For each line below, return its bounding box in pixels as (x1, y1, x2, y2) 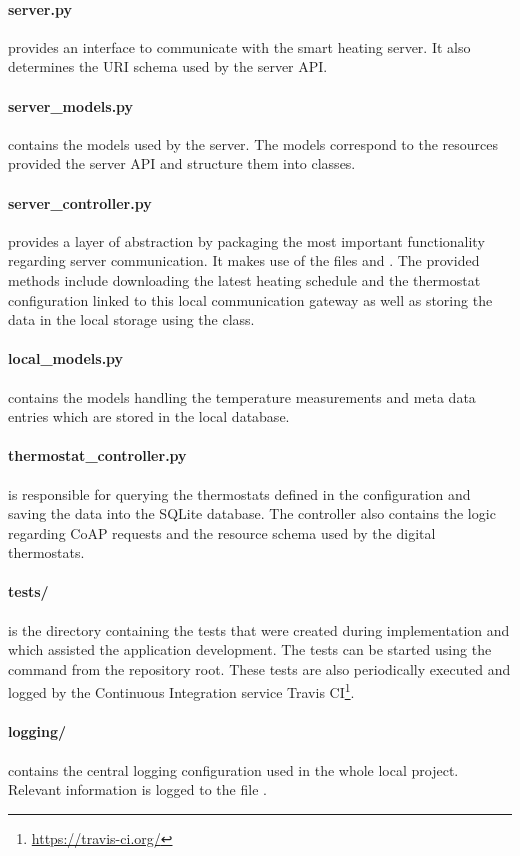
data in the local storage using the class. (8, 309, 255, 330)
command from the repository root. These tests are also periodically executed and (8, 658, 511, 679)
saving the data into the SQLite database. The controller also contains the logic (8, 503, 496, 524)
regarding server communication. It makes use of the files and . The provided (8, 250, 480, 271)
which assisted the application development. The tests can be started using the (8, 639, 492, 660)
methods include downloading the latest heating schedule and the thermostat (8, 269, 481, 290)
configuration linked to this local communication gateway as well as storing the (8, 289, 493, 310)
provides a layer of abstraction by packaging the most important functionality (8, 230, 485, 251)
